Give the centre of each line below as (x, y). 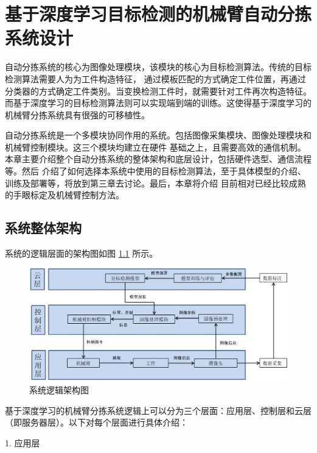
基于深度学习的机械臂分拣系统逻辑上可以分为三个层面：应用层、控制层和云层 (158, 410)
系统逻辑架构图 (59, 390)
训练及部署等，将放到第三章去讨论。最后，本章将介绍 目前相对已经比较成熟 (155, 183)
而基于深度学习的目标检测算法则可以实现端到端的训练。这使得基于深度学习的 (158, 103)
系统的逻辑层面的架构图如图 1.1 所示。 (82, 253)
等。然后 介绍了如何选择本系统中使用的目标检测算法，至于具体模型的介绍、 (155, 171)
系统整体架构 (43, 228)
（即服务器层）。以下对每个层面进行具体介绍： (96, 422)
